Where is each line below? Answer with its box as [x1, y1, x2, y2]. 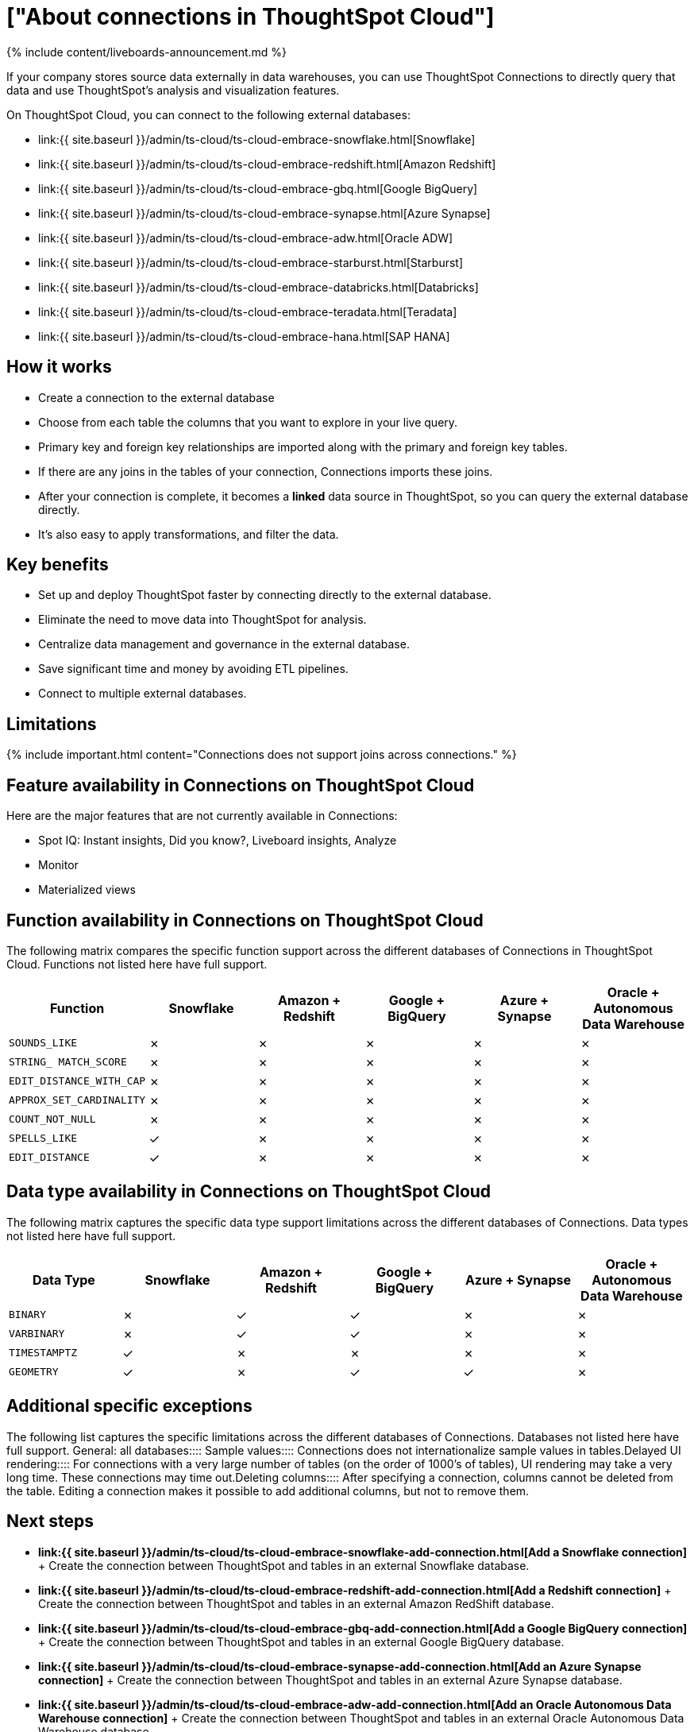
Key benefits [6, 555, 109, 575]
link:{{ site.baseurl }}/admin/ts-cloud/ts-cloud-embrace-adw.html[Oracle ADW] [38, 230, 453, 245]
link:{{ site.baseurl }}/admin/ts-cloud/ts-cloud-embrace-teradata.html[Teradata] [38, 304, 457, 319]
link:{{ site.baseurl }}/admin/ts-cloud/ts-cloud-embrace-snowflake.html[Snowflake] [38, 132, 476, 146]
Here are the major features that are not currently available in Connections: [6, 809, 398, 823]
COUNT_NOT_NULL [9, 1113, 96, 1126]
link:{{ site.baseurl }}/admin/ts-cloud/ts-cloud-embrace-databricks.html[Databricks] [38, 280, 479, 294]
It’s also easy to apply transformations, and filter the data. [38, 527, 339, 541]
